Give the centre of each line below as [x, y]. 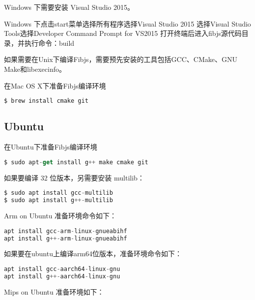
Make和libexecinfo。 [35, 69]
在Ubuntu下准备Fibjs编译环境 [51, 147]
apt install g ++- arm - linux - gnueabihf [66, 238]
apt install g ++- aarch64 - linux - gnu [62, 276]
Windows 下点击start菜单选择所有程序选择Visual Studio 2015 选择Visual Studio [127, 23]
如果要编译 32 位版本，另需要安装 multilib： [74, 177]
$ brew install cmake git [46, 101]
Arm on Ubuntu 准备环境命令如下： [60, 216]
